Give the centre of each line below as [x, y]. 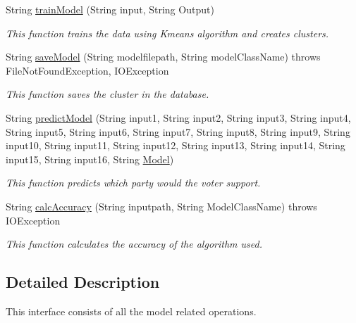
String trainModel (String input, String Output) [110, 9]
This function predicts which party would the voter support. [133, 183]
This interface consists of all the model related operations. [131, 311]
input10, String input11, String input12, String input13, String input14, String [176, 145]
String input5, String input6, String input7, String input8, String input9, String [178, 131]
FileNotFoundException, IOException [87, 70]
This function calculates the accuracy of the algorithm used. [134, 244]
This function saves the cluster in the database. [108, 94]
